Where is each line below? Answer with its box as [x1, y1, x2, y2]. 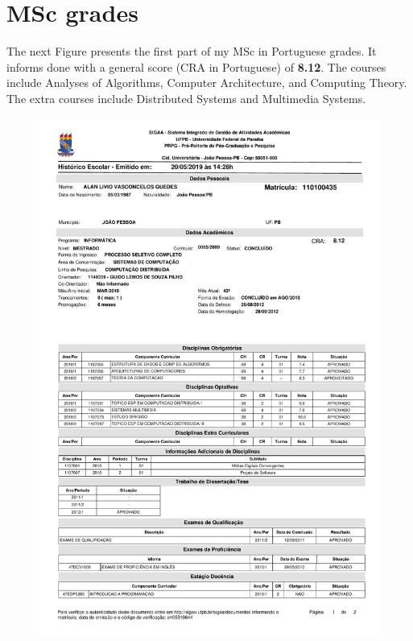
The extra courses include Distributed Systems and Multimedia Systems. [6, 89, 366, 106]
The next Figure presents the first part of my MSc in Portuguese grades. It [6, 43, 377, 60]
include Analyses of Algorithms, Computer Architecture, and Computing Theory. [6, 74, 407, 91]
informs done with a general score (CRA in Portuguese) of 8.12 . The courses [6, 58, 386, 75]
